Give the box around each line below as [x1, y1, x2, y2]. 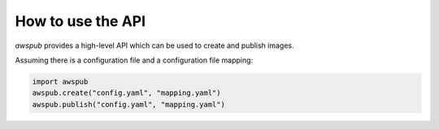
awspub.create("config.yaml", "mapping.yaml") [32, 88, 221, 97]
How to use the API [15, 12, 146, 30]
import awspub [32, 77, 89, 86]
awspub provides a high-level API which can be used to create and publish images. [15, 41, 294, 50]
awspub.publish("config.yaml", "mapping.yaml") [32, 100, 225, 109]
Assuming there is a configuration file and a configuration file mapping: [15, 55, 254, 65]
